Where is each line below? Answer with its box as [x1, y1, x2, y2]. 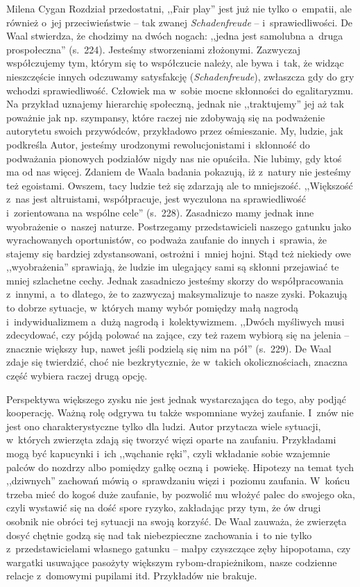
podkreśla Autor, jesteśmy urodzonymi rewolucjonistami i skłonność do [6, 137, 310, 151]
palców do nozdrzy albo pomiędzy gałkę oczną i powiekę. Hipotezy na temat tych [6, 459, 354, 474]
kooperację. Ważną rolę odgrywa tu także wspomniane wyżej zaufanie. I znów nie [6, 405, 354, 420]
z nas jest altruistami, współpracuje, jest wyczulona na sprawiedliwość [6, 192, 306, 206]
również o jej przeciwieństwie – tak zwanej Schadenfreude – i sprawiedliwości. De [6, 15, 353, 29]
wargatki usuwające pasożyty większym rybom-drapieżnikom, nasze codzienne [6, 554, 337, 569]
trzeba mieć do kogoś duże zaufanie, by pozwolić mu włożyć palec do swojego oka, [6, 486, 355, 501]
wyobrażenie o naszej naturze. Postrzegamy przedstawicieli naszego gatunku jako [6, 219, 352, 233]
